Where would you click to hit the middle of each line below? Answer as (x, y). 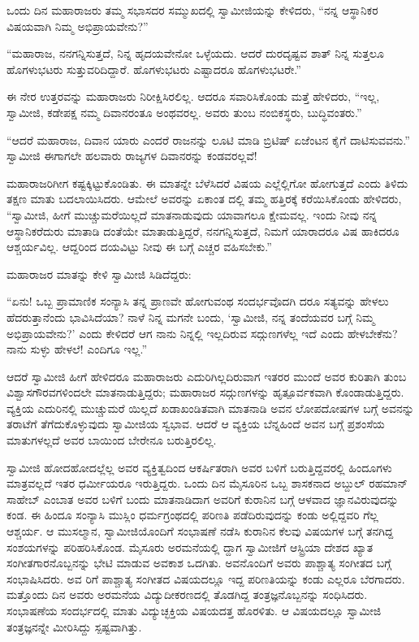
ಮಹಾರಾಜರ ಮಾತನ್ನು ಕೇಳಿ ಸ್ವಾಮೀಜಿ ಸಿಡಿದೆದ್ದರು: (99, 273)
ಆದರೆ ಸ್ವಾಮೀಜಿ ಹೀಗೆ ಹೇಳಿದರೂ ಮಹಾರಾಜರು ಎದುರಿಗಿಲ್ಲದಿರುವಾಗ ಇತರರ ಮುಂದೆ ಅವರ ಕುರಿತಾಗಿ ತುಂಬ (207, 376)
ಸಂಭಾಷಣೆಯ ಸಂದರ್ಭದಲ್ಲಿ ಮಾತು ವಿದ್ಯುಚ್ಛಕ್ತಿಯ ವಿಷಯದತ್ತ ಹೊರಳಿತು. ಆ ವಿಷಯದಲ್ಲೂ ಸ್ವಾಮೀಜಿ (194, 610)
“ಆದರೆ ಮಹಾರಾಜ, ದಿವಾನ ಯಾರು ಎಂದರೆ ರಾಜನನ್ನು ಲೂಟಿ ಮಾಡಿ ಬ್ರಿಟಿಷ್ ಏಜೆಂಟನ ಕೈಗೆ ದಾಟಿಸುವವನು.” (208, 139)
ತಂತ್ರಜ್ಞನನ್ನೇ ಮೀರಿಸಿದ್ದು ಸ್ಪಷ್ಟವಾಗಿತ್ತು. (74, 626)
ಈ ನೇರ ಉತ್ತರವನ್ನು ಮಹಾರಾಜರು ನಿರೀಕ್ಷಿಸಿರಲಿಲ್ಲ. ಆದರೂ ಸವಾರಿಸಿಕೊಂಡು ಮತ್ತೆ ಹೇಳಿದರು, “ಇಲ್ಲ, (193, 96)
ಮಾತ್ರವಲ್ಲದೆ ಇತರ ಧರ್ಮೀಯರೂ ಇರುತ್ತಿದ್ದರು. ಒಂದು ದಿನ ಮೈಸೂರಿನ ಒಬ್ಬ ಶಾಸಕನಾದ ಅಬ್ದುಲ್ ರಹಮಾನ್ (207, 483)
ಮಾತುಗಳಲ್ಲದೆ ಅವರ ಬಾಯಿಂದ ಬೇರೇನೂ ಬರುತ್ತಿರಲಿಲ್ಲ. (112, 440)
